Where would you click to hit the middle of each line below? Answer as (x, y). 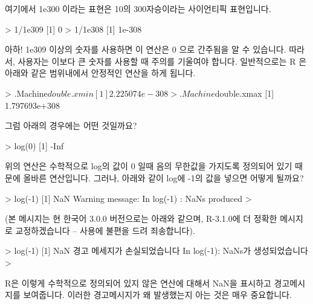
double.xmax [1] (244, 93)
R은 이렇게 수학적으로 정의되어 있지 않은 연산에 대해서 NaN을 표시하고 (138, 283)
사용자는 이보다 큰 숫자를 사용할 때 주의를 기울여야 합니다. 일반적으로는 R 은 (162, 61)
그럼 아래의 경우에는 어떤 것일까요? (71, 125)
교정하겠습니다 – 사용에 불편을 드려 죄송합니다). (105, 230)
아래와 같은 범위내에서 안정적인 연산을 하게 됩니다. (100, 73)
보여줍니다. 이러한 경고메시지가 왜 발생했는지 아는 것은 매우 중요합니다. (157, 295)
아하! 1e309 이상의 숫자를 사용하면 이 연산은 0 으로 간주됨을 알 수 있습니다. (146, 49)
